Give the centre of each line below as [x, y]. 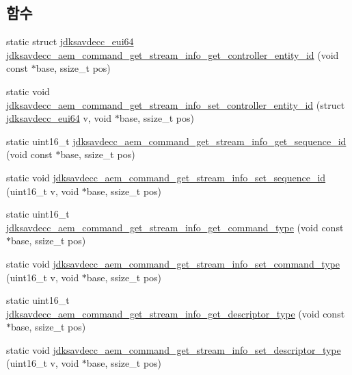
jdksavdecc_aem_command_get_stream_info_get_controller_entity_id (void [173, 54]
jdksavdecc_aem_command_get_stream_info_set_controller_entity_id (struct [176, 104]
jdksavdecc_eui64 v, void [59, 118]
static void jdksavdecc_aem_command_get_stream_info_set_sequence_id [166, 177]
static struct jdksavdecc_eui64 [70, 41]
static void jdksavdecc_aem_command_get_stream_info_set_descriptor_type [174, 349]
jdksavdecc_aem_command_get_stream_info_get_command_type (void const [175, 227]
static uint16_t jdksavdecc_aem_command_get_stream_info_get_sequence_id [176, 141]
